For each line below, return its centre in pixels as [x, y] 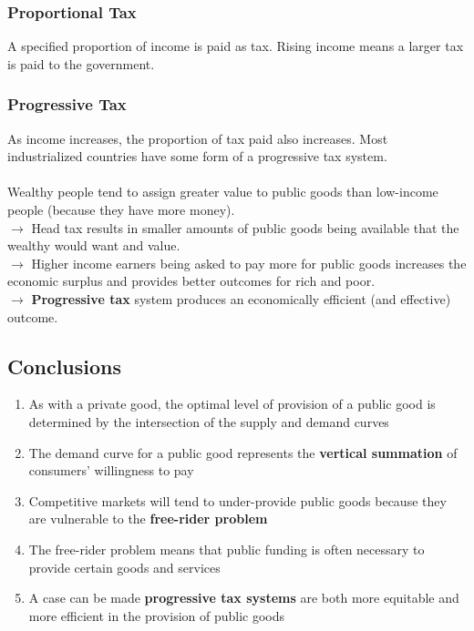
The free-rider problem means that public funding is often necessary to [227, 549]
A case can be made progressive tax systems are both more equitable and [244, 598]
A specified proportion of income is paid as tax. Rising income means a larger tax [236, 46]
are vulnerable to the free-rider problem [148, 519]
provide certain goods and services [124, 567]
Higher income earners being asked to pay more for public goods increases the [249, 263]
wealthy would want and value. [94, 245]
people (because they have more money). [121, 209]
